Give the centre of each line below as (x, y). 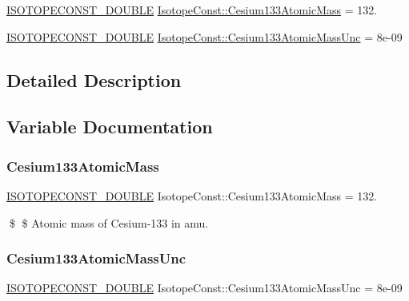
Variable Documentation (110, 127)
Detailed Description (94, 79)
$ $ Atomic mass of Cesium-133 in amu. (109, 222)
